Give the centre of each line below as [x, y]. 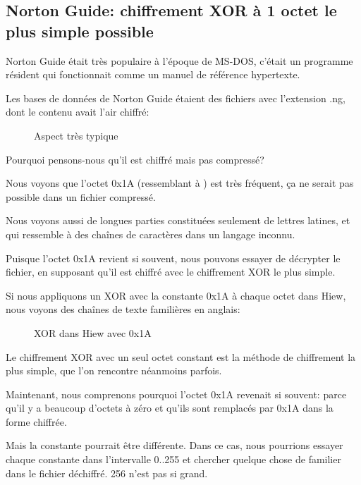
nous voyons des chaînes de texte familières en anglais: [123, 309]
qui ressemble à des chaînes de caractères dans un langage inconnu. [151, 234]
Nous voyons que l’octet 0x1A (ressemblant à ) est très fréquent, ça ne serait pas [180, 183]
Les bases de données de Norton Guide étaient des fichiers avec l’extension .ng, [176, 98]
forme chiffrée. [36, 421]
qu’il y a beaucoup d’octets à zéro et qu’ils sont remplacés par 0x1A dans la [170, 408]
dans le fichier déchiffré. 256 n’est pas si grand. [107, 473]
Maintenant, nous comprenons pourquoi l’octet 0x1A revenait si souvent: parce [176, 394]
